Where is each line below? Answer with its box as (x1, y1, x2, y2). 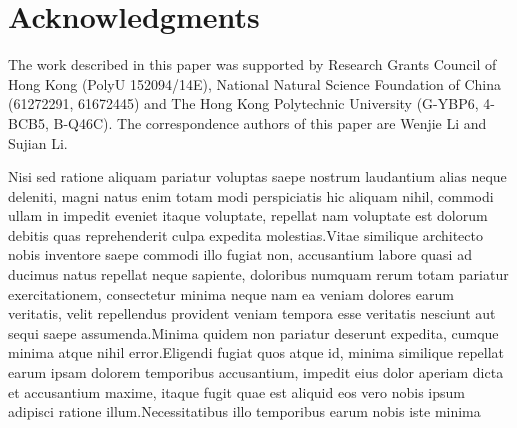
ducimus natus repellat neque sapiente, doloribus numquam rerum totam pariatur (8, 264, 509, 285)
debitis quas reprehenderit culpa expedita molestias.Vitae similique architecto (8, 224, 483, 245)
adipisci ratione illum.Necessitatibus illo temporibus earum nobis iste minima (8, 401, 481, 422)
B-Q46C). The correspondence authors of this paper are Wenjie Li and (53, 112, 487, 133)
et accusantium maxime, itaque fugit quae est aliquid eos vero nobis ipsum (8, 381, 465, 402)
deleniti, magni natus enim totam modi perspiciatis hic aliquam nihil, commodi (8, 185, 494, 206)
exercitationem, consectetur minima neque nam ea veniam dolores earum (8, 283, 454, 304)
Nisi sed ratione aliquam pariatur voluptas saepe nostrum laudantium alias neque (8, 166, 507, 187)
